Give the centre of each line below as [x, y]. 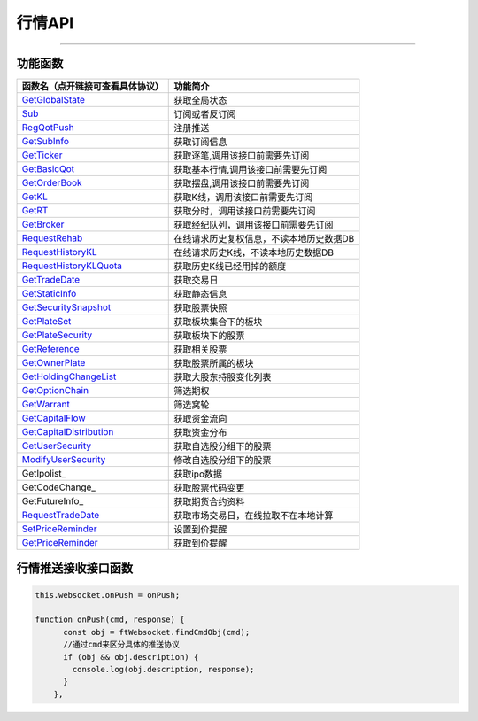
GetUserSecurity [57, 446]
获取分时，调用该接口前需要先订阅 [245, 211]
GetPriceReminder [60, 543]
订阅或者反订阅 [205, 114]
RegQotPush [48, 128]
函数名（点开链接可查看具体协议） [93, 87]
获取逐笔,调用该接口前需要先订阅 [242, 156]
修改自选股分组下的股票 [223, 461]
